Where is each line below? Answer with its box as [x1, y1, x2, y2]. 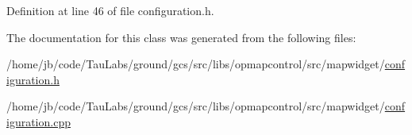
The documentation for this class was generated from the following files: [6, 29, 356, 45]
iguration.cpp [6, 113, 71, 129]
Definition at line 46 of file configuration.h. [6, 2, 214, 18]
